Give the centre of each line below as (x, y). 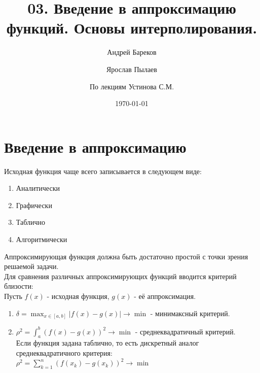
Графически (34, 205)
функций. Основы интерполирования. (132, 28)
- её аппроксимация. (165, 296)
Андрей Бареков (132, 52)
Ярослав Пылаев (132, 69)
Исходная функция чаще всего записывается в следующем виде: (103, 171)
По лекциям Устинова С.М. (132, 86)
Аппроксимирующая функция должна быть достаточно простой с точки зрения (126, 256)
